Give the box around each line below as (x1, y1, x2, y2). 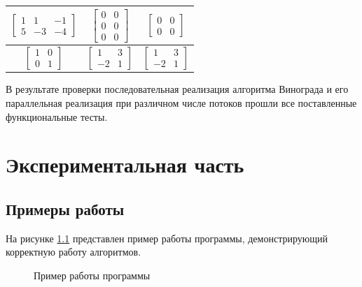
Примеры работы (6, 198, 125, 219)
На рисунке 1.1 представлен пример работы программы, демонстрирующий (6, 230, 328, 245)
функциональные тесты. (6, 109, 108, 124)
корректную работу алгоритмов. (6, 244, 141, 259)
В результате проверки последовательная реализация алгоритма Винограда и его (6, 82, 349, 96)
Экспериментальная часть (6, 150, 244, 179)
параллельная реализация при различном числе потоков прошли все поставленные (6, 95, 357, 110)
